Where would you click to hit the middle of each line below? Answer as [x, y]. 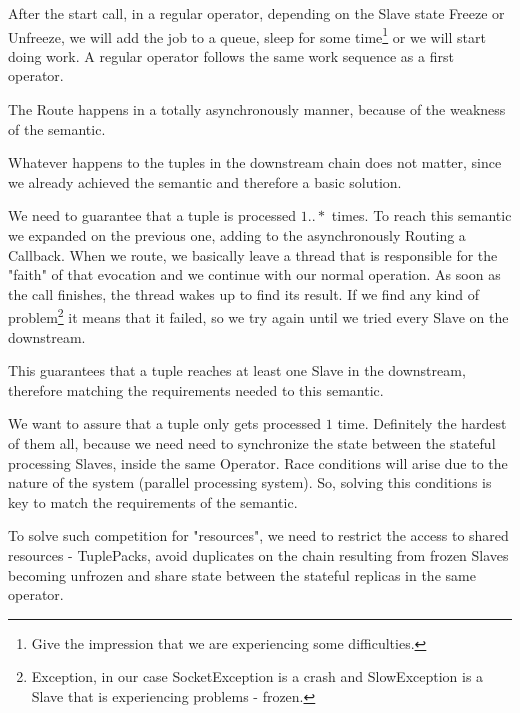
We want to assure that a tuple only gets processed [165, 423]
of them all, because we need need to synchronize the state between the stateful [252, 443]
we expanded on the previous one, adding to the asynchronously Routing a [237, 235]
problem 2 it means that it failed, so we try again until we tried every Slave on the [258, 316]
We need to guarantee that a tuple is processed [152, 215]
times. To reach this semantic [421, 215]
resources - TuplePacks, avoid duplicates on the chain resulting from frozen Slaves [258, 554]
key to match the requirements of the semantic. [153, 501]
